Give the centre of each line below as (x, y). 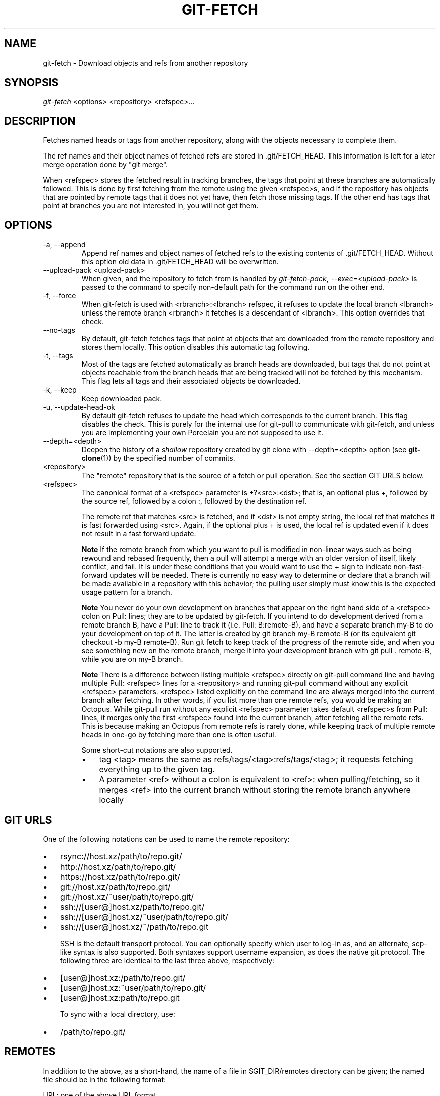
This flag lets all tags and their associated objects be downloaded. (191, 381)
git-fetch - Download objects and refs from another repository (145, 63)
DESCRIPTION (40, 121)
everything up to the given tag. (157, 770)
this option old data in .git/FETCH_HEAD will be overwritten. (180, 262)
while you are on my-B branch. (132, 659)
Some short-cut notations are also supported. (157, 750)
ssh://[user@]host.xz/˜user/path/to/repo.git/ (144, 917)
